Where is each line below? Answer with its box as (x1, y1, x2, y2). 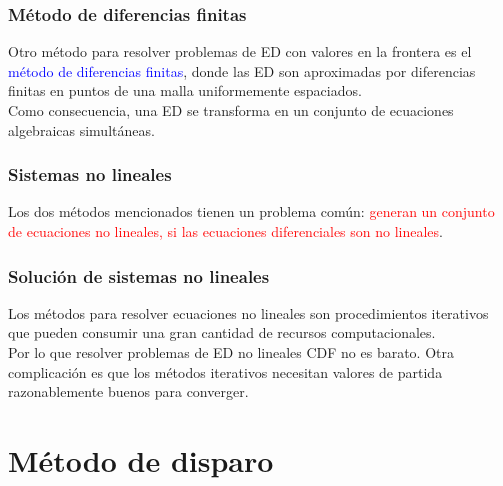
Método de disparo (8, 439, 274, 480)
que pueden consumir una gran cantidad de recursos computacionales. (8, 322, 436, 343)
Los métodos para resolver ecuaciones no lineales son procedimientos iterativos (8, 302, 489, 323)
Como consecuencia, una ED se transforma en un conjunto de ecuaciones (8, 100, 454, 120)
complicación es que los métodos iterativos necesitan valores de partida (8, 361, 443, 382)
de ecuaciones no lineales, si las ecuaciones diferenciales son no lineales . (8, 221, 443, 241)
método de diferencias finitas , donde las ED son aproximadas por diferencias (8, 60, 476, 81)
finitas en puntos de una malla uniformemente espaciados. (8, 80, 362, 101)
